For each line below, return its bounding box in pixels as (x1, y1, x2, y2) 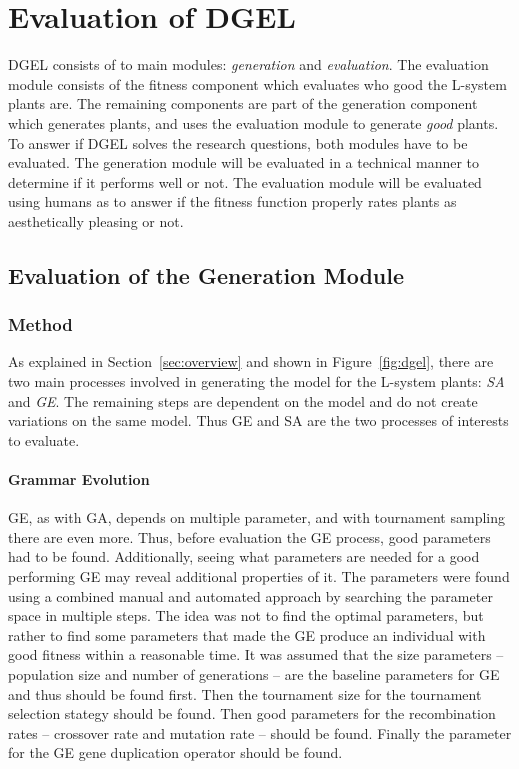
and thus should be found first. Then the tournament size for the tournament (8, 683, 482, 704)
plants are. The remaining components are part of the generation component (8, 93, 478, 114)
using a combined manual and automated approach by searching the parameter (8, 585, 493, 606)
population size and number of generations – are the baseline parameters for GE (8, 663, 500, 684)
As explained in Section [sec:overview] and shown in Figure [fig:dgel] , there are (8, 351, 494, 372)
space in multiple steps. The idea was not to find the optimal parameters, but (8, 605, 484, 626)
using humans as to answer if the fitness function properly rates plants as (8, 191, 457, 212)
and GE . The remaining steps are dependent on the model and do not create (8, 390, 478, 411)
